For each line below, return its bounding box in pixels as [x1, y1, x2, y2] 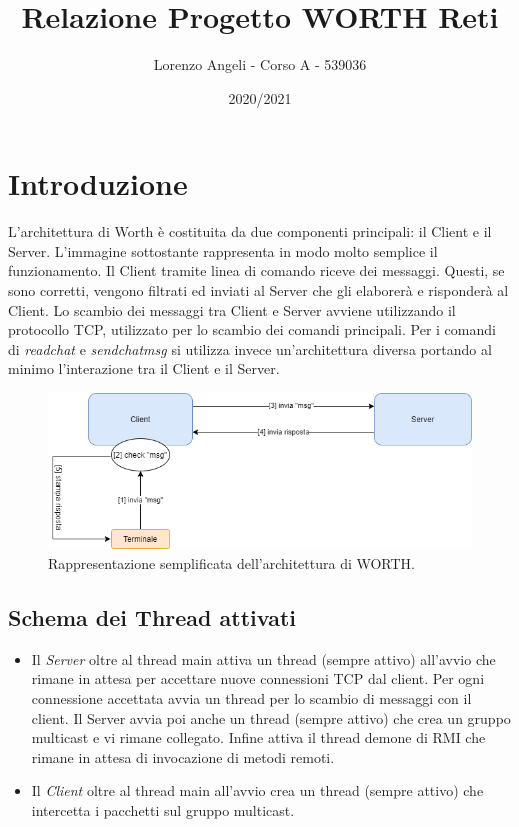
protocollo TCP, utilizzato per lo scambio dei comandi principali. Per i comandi [8, 319, 496, 340]
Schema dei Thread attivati [8, 602, 296, 633]
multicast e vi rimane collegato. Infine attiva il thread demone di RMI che [31, 727, 486, 748]
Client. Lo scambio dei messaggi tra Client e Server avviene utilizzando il [8, 299, 456, 320]
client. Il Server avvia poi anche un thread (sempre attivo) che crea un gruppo [31, 707, 511, 728]
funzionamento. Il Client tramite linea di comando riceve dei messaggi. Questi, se [8, 260, 505, 281]
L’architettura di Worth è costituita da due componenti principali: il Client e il [8, 221, 492, 242]
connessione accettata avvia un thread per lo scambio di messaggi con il [31, 688, 472, 709]
